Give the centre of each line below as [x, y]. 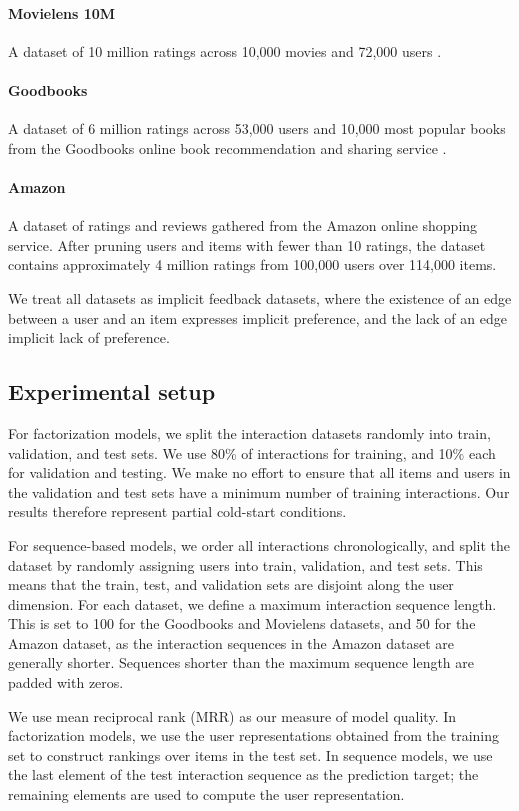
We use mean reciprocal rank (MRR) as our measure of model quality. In [232, 715]
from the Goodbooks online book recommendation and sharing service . [227, 147]
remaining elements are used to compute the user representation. [206, 794]
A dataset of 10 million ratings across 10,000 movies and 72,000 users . [225, 50]
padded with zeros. [66, 682]
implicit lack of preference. [89, 337]
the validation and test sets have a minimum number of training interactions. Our [259, 491]
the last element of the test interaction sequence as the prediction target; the [243, 774]
